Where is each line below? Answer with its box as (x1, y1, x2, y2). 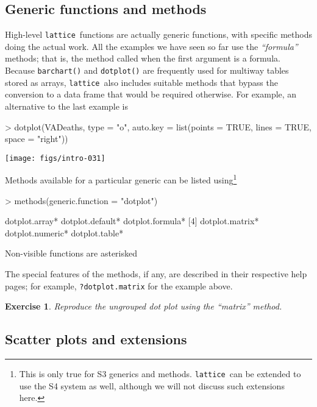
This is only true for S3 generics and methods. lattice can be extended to (19, 367, 301, 380)
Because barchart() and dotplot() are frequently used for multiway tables (5, 64, 289, 77)
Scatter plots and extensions (5, 330, 187, 349)
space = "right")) (5, 132, 68, 145)
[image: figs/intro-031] (5, 154, 105, 163)
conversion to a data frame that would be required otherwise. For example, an (5, 88, 297, 101)
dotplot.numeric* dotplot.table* (5, 226, 124, 239)
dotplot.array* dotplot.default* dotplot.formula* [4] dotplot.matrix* (5, 214, 259, 227)
